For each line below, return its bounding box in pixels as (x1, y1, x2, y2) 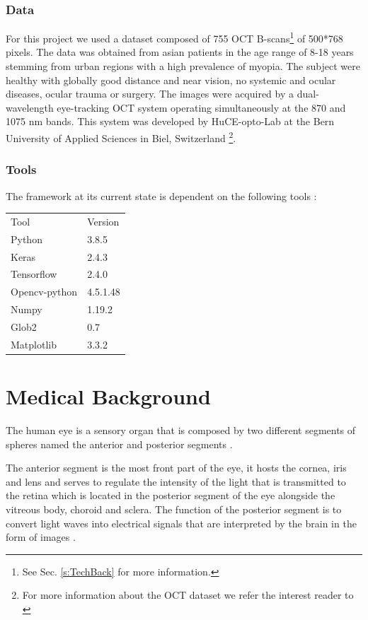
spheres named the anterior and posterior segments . (6, 436, 233, 451)
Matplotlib (11, 337, 57, 351)
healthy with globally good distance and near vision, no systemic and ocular (6, 72, 336, 87)
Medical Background (6, 382, 211, 411)
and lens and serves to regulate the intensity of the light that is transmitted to (6, 474, 346, 489)
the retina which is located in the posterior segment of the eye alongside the (6, 488, 335, 503)
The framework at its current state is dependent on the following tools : (6, 188, 317, 203)
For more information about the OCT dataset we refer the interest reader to (22, 587, 354, 602)
